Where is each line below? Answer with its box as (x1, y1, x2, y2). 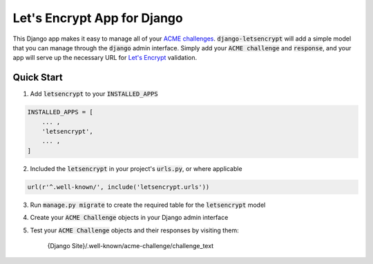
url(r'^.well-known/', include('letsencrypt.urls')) (27, 183, 210, 191)
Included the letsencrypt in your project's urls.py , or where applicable (30, 164, 242, 172)
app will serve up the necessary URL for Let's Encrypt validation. (12, 54, 198, 62)
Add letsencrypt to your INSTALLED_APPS (30, 90, 158, 98)
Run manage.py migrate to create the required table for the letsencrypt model (30, 201, 266, 209)
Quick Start (12, 72, 63, 83)
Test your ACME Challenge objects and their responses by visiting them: (30, 226, 239, 234)
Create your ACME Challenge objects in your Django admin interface (30, 214, 229, 222)
